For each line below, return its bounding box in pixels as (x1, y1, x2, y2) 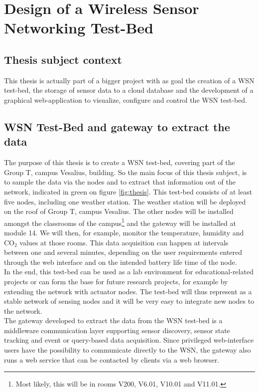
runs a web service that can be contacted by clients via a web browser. (4, 354, 220, 365)
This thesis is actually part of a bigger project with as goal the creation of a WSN (4, 75, 255, 85)
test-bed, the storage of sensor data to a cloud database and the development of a (4, 85, 254, 95)
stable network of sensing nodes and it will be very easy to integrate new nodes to (4, 296, 255, 306)
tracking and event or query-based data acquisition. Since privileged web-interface (4, 335, 254, 345)
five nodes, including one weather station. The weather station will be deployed (4, 196, 246, 206)
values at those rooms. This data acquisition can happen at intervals (19, 237, 229, 247)
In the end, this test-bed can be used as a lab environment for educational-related (4, 266, 254, 277)
